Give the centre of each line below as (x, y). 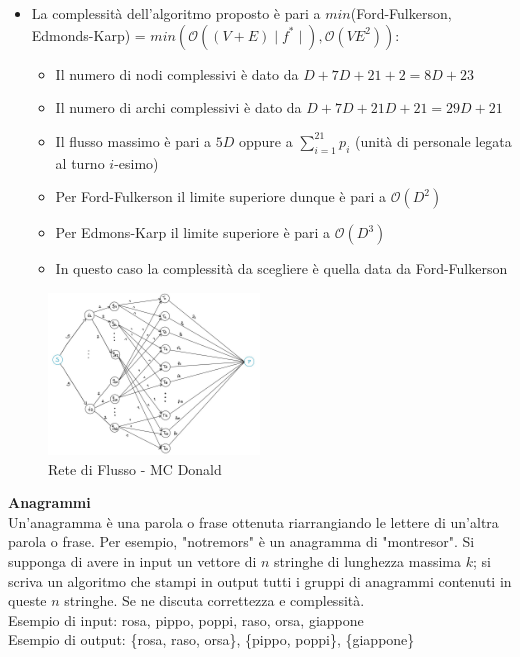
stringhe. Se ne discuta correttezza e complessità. (214, 600)
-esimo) (136, 162)
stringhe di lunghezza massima (367, 561)
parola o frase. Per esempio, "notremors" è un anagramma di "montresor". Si (241, 541)
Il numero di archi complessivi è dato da (178, 107)
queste (27, 600)
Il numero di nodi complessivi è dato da (177, 73)
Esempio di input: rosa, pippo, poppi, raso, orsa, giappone (186, 619)
